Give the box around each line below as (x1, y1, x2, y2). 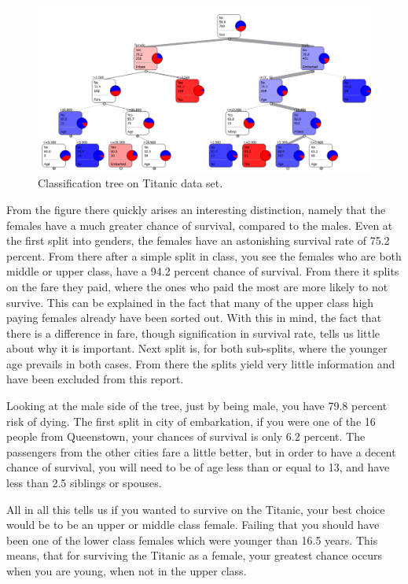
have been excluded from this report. (6, 371, 184, 387)
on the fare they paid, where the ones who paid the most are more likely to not (6, 278, 388, 294)
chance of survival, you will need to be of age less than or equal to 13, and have (6, 459, 390, 475)
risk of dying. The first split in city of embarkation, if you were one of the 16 (6, 412, 376, 429)
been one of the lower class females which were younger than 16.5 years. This (6, 531, 378, 548)
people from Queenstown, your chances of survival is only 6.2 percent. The (6, 428, 366, 445)
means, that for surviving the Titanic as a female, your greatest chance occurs (6, 547, 383, 564)
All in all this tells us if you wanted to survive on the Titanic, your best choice (6, 501, 385, 517)
